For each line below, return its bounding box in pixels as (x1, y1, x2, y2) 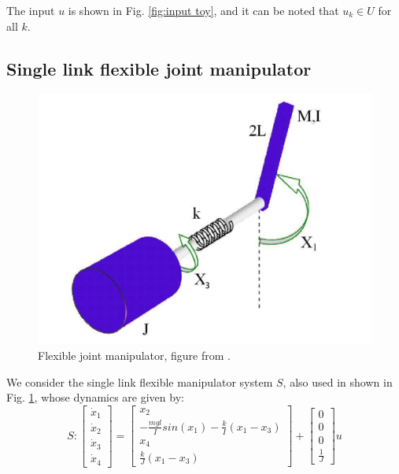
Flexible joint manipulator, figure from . (38, 346, 231, 363)
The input (6, 2, 55, 18)
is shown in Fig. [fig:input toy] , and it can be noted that (68, 2, 339, 18)
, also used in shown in (283, 373, 393, 390)
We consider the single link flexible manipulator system (6, 373, 273, 390)
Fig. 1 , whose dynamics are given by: (6, 389, 184, 405)
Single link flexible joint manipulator (6, 56, 312, 80)
